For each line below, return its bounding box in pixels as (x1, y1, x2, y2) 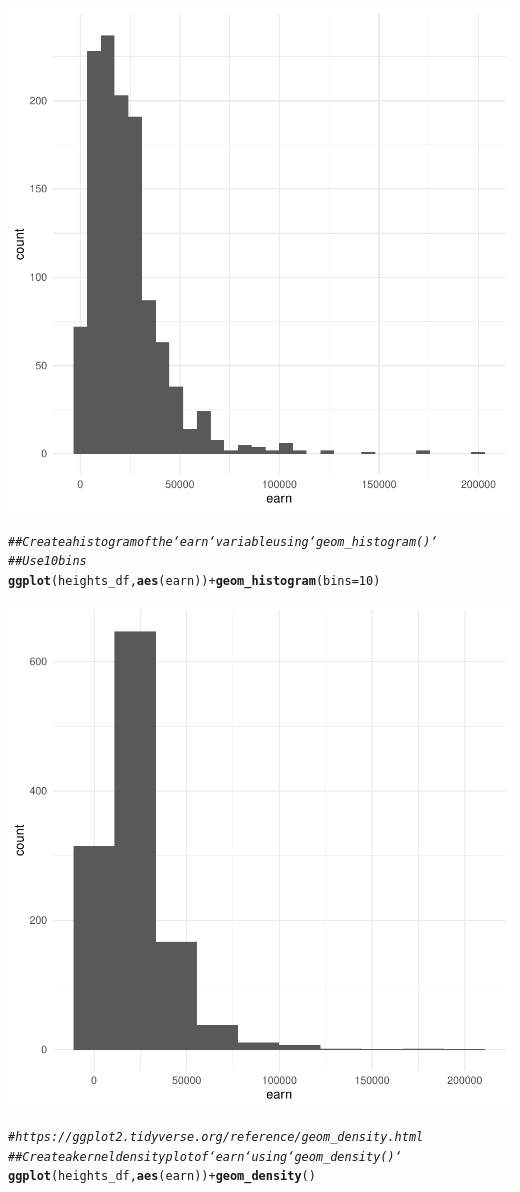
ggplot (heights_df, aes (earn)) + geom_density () (8, 1169, 316, 1184)
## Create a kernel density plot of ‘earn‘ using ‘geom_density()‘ (8, 1149, 402, 1164)
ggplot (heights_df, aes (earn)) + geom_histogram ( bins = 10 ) (8, 573, 381, 588)
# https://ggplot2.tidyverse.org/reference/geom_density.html (8, 1130, 424, 1145)
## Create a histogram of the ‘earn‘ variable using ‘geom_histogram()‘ (8, 534, 438, 549)
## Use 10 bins (8, 554, 87, 569)
